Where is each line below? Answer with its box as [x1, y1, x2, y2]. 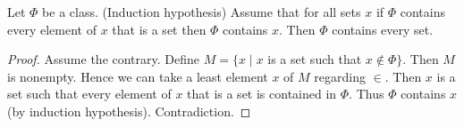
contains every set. [332, 20, 434, 38]
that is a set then [112, 20, 207, 38]
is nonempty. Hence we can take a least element [7, 67, 268, 85]
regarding [314, 67, 366, 85]
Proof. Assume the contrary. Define [7, 50, 200, 68]
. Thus [349, 84, 384, 103]
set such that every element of [7, 84, 172, 103]
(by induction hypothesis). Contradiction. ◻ [7, 101, 251, 120]
